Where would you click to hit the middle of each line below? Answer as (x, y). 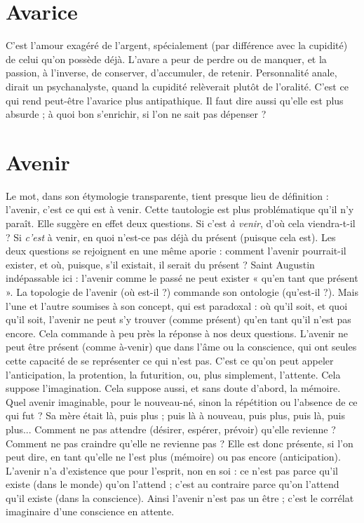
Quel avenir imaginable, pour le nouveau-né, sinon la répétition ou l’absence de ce (182, 401)
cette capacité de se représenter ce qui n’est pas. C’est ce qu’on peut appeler (170, 360)
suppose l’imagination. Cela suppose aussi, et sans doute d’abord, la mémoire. (173, 388)
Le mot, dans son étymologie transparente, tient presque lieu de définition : (167, 195)
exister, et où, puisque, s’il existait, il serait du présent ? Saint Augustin (160, 264)
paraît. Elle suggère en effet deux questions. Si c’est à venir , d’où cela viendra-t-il (181, 223)
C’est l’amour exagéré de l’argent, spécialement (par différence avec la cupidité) (177, 45)
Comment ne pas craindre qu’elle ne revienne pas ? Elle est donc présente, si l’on (180, 443)
